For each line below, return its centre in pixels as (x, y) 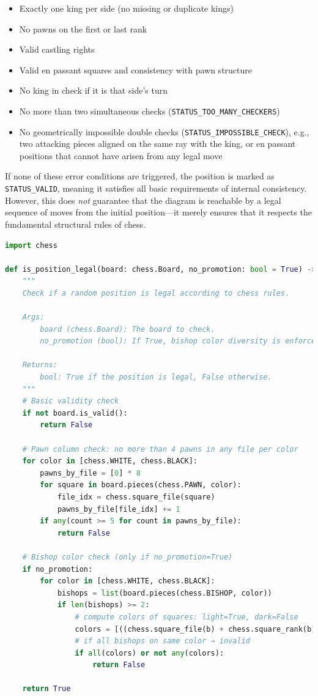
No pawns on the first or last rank (83, 28)
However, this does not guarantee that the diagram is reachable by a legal (143, 200)
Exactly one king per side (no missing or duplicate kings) (127, 8)
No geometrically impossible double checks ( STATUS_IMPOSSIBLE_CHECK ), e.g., (164, 131)
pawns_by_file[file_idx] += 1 (119, 509)
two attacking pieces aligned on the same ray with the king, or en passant (157, 144)
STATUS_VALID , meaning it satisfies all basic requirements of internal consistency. (156, 188)
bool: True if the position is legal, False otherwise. (156, 377)
